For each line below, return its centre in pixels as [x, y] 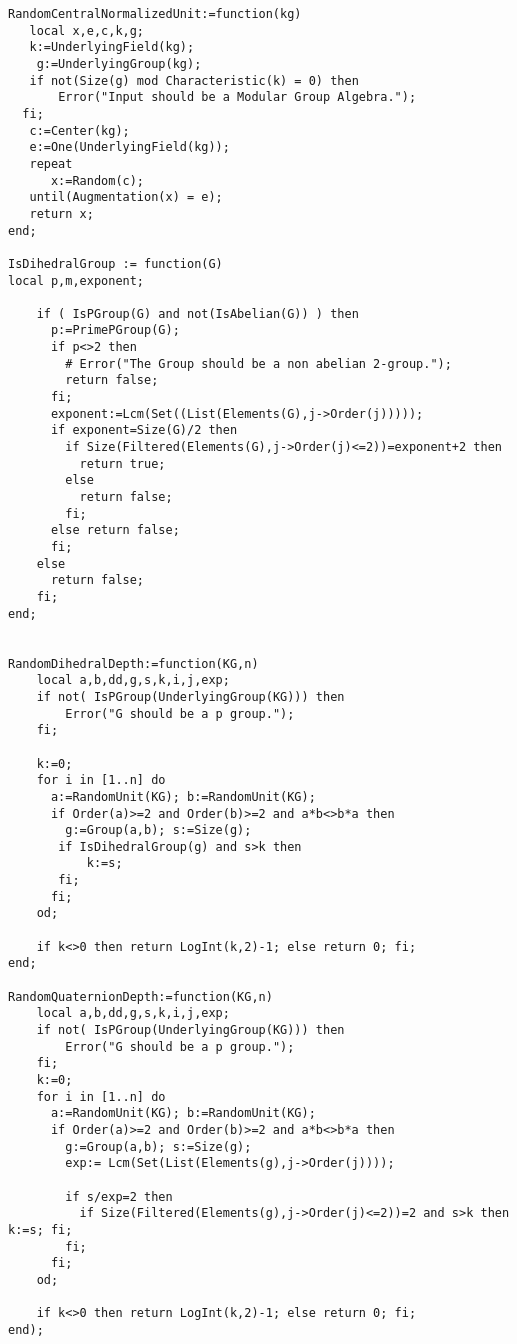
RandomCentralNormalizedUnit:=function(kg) [155, 14]
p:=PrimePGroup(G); [115, 330]
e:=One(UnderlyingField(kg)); [129, 147]
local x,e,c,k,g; [87, 30]
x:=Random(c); [97, 180]
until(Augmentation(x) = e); [126, 197]
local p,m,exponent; [76, 280]
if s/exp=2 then [119, 1196]
